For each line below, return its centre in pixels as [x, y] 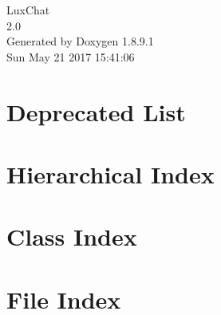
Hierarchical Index [110, 173]
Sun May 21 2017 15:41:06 [71, 56]
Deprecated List [96, 111]
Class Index [72, 236]
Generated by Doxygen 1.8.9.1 [80, 41]
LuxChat [28, 10]
